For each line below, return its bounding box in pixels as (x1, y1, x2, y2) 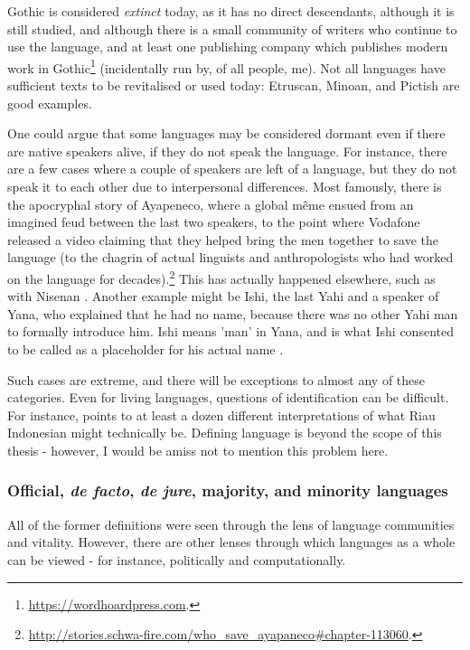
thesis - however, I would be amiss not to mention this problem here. (7, 440, 389, 459)
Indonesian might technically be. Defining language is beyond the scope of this (7, 423, 442, 442)
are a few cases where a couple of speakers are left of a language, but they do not (7, 159, 457, 178)
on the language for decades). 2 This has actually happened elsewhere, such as (7, 266, 436, 287)
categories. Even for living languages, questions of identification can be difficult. (7, 388, 449, 407)
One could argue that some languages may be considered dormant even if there (7, 124, 446, 143)
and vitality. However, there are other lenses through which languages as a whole (7, 532, 456, 551)
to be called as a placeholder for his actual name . (7, 340, 284, 358)
